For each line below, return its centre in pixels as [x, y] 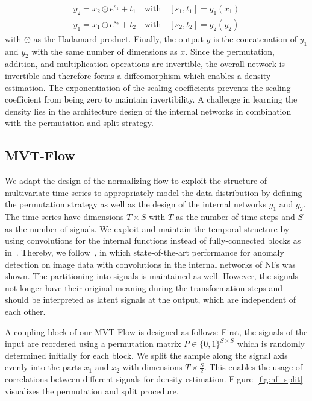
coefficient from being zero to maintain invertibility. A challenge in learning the [151, 99]
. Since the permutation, [230, 51]
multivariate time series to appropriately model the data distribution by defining [154, 192]
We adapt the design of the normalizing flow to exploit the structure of [136, 181]
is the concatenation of [255, 38]
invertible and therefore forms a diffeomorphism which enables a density [138, 76]
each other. [25, 311]
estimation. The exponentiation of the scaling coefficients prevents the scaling [148, 87]
